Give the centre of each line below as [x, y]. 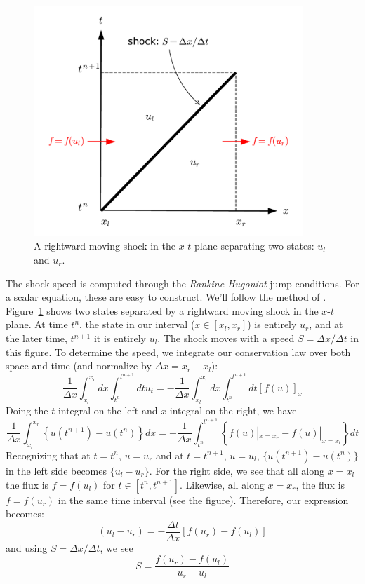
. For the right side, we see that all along [237, 470]
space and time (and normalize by [79, 366]
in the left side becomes [57, 470]
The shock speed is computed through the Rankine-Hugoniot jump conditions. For [182, 283]
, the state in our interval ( [137, 324]
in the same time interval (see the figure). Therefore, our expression [203, 500]
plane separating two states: [254, 246]
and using [27, 547]
